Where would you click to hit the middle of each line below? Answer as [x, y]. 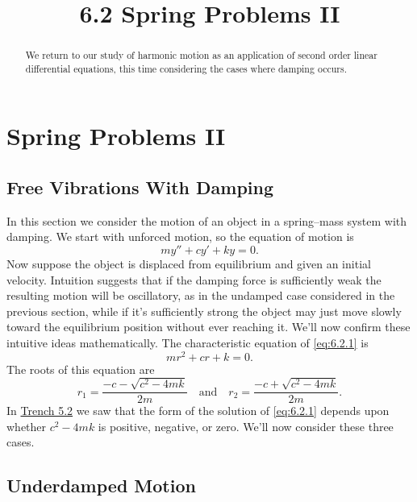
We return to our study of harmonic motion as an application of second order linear [201, 55]
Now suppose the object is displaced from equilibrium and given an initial [189, 264]
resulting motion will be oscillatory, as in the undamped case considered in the [201, 295]
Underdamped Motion [101, 485]
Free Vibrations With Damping [140, 187]
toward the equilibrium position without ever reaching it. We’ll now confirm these [208, 327]
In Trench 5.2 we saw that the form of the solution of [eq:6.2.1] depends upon [198, 411]
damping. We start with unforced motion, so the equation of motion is [180, 236]
